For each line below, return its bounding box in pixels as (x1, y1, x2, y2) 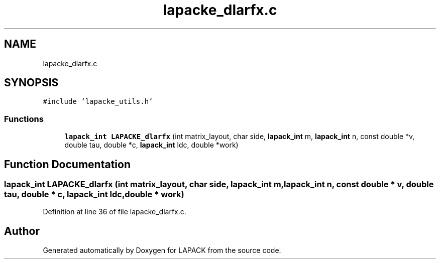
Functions (4, 113, 44, 124)
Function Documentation (4, 158, 131, 171)
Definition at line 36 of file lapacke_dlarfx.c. (43, 207, 186, 216)
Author (4, 224, 40, 237)
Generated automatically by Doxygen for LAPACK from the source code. (43, 246, 281, 255)
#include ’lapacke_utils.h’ (43, 97, 153, 106)
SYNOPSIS (4, 76, 59, 89)
